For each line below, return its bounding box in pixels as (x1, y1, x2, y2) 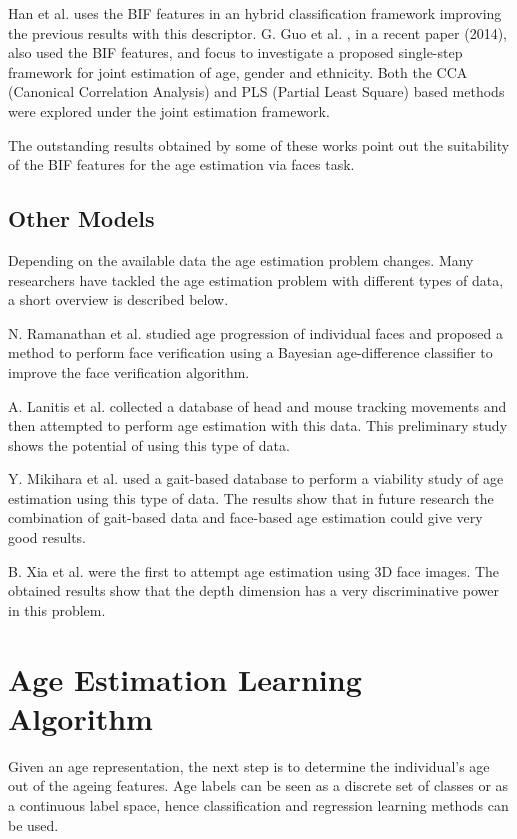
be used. (8, 814, 59, 835)
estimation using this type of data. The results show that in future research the (8, 487, 494, 508)
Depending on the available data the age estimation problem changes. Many (8, 249, 474, 270)
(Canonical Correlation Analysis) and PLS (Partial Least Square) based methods (8, 81, 505, 102)
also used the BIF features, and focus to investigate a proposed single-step (8, 42, 463, 63)
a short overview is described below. (8, 289, 229, 310)
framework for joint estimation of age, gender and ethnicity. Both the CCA (8, 61, 468, 82)
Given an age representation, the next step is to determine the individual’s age (8, 755, 490, 776)
